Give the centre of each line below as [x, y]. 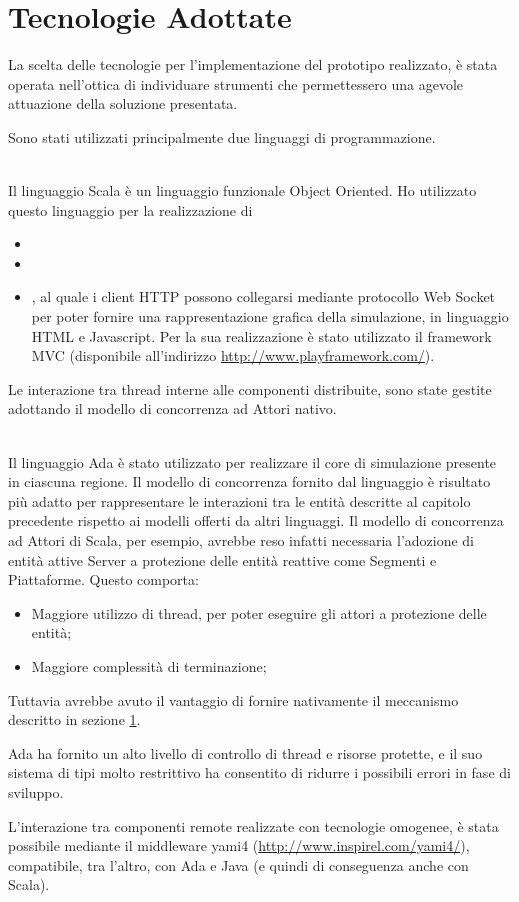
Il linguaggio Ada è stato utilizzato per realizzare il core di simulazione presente [252, 461]
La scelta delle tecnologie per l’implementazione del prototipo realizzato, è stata [253, 64]
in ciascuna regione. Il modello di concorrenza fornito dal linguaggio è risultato [249, 481]
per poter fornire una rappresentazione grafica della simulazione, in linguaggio [270, 316]
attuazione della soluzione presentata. [123, 103]
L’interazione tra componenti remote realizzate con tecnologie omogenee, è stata [253, 825]
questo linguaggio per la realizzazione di [130, 209]
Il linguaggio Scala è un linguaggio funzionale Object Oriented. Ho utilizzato [242, 190]
